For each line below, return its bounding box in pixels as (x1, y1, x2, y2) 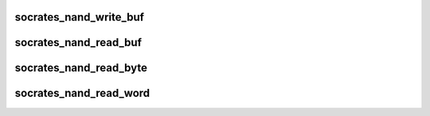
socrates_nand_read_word (14, 87, 150, 100)
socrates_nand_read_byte (14, 61, 147, 75)
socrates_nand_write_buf (14, 10, 145, 24)
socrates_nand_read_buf (14, 36, 143, 49)
